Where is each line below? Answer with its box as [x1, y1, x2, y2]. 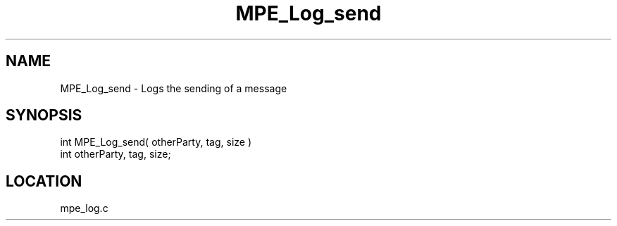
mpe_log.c [60, 202, 108, 215]
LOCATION [6, 172, 82, 190]
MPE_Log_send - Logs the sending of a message [60, 82, 287, 94]
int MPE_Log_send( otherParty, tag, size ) [60, 136, 252, 149]
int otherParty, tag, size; [60, 148, 171, 161]
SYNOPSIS [6, 106, 82, 125]
